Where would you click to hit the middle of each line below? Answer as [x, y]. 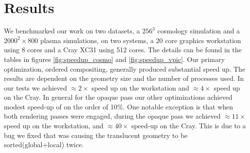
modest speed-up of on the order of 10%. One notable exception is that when [119, 106]
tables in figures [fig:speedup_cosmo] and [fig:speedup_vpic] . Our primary [114, 59]
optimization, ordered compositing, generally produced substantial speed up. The [125, 69]
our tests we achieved [36, 87]
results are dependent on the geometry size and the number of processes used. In [124, 78]
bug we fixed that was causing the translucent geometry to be [96, 135]
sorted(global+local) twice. [44, 145]
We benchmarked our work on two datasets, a [72, 31]
